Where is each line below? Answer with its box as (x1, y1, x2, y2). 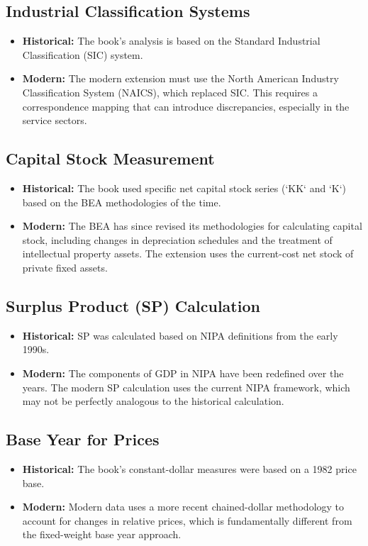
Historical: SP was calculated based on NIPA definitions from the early (22, 328, 338, 342)
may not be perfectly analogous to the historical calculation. (22, 394, 284, 408)
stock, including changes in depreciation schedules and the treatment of (22, 232, 333, 247)
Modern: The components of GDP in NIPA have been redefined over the (22, 365, 344, 380)
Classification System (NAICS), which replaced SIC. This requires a (22, 84, 318, 99)
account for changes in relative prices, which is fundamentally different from (22, 513, 352, 528)
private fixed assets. (22, 260, 108, 274)
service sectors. (22, 113, 87, 128)
